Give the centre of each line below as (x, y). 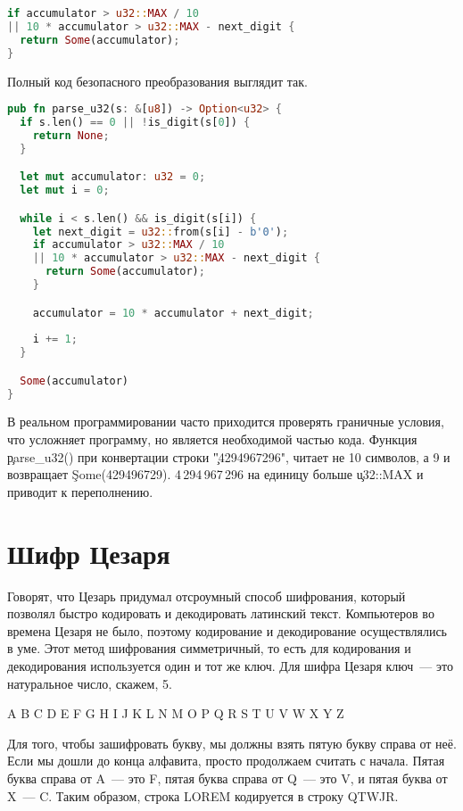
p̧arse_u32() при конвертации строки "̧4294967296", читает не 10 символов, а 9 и (229, 456)
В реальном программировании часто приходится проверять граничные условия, (226, 422)
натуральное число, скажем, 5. (90, 683)
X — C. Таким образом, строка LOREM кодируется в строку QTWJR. (203, 795)
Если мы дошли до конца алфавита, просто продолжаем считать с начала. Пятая (226, 761)
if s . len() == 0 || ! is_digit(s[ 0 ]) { (135, 122)
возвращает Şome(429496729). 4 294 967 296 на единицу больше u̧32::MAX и (215, 474)
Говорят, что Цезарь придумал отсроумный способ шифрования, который (207, 596)
